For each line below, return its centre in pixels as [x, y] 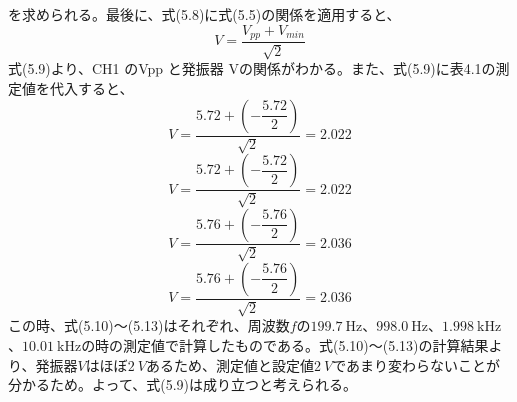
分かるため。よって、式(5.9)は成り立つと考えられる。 [182, 384]
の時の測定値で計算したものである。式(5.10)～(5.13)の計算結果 [285, 344]
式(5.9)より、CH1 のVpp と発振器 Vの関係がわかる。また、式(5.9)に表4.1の [252, 68]
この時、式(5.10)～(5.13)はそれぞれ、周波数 [149, 325]
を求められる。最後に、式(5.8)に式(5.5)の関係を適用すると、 [204, 14]
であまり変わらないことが [416, 364]
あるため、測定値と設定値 [229, 364]
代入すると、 [91, 88]
